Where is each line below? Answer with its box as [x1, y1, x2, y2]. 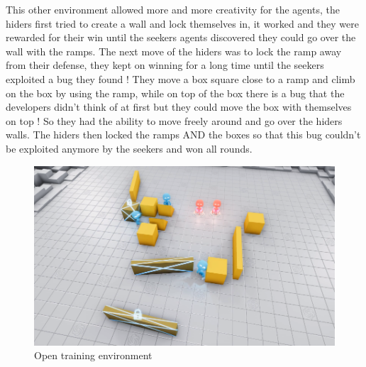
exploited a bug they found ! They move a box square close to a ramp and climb [6, 71, 355, 86]
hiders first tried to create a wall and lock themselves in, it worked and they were [6, 16, 359, 31]
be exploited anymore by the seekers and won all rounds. [6, 141, 253, 155]
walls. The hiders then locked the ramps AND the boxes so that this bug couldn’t [6, 127, 361, 142]
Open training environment [34, 348, 152, 363]
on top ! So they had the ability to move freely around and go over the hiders [6, 113, 343, 128]
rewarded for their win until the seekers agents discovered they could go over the [6, 30, 356, 45]
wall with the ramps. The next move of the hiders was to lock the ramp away [6, 43, 342, 58]
